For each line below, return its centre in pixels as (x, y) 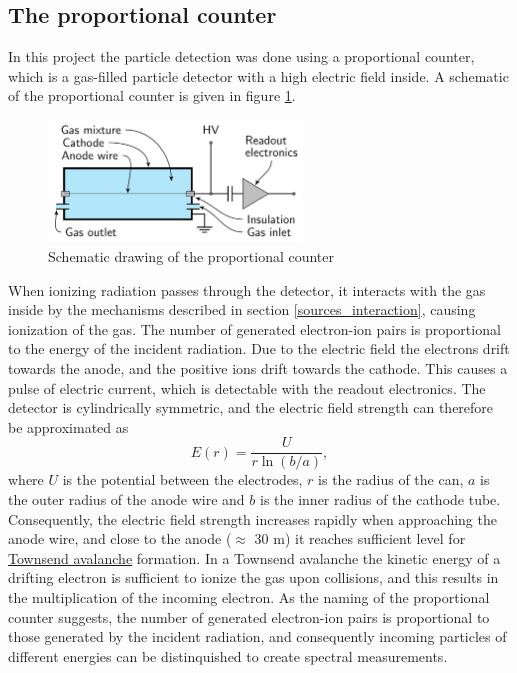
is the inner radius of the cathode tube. (380, 499)
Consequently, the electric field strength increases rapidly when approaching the (252, 518)
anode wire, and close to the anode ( (120, 538)
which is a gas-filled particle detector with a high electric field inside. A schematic (258, 75)
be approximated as (68, 426)
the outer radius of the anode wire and (126, 499)
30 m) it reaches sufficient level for (360, 538)
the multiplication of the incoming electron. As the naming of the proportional (249, 597)
